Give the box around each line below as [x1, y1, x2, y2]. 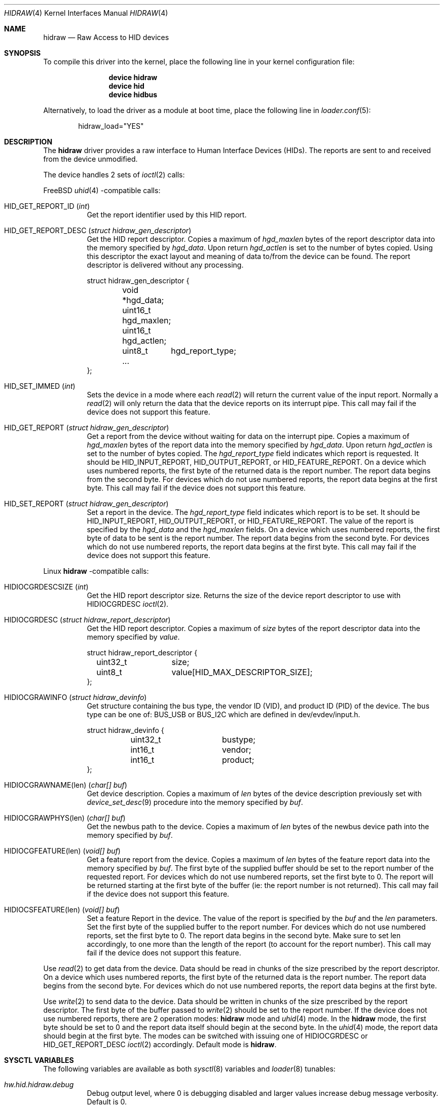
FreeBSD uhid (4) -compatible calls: [43, 186, 161, 195]
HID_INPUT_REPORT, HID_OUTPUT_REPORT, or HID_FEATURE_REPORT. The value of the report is [87, 516, 414, 525]
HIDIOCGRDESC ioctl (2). [87, 600, 169, 608]
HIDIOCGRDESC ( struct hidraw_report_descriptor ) [4, 615, 171, 624]
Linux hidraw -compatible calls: [43, 567, 149, 575]
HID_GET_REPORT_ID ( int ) [4, 202, 90, 210]
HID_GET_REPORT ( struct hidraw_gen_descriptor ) [4, 423, 169, 432]
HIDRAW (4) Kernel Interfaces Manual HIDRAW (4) [4, 9, 168, 17]
